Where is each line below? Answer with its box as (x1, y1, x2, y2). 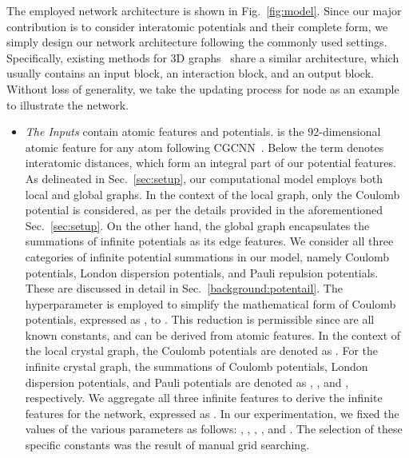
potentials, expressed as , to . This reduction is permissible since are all (25, 311, 375, 328)
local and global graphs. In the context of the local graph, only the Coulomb (25, 185, 400, 202)
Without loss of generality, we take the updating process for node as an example (6, 80, 399, 97)
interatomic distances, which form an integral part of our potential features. (25, 154, 396, 171)
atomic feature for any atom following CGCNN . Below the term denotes (25, 138, 384, 155)
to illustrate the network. (6, 96, 129, 113)
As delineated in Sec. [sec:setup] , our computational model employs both (25, 169, 383, 186)
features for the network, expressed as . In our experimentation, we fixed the (25, 404, 399, 421)
